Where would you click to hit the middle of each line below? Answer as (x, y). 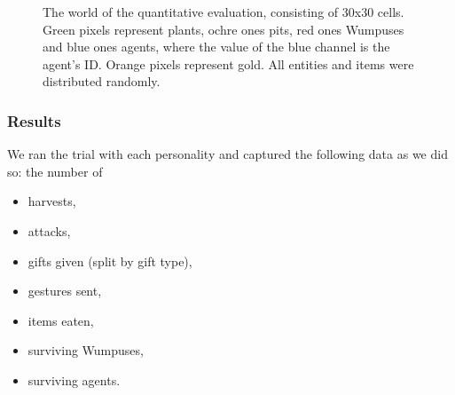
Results (34, 120)
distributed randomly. (102, 81)
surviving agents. (74, 379)
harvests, (52, 201)
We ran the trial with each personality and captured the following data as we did (227, 154)
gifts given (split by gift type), (110, 261)
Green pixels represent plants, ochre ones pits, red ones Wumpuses (224, 29)
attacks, (49, 230)
